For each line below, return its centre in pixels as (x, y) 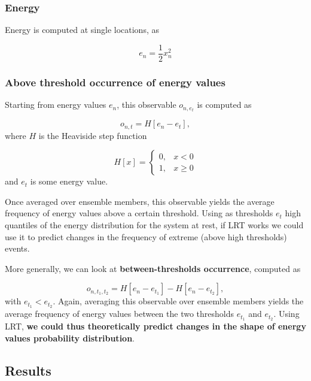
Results (28, 370)
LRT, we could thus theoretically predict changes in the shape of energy (155, 326)
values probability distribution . (70, 338)
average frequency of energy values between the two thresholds (120, 314)
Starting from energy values (56, 105)
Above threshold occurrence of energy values (115, 82)
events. (17, 248)
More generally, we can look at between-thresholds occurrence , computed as (153, 268)
